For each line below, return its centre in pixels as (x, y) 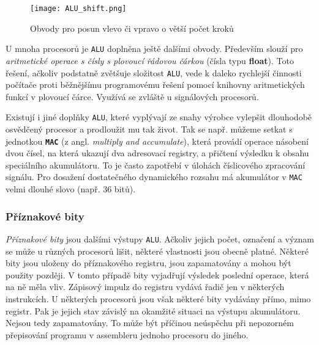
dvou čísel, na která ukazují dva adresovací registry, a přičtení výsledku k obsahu (157, 153)
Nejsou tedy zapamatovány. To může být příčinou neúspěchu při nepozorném (150, 323)
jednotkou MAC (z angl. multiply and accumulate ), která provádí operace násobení (157, 141)
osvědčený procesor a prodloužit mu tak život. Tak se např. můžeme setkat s (149, 129)
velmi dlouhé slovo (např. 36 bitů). (71, 189)
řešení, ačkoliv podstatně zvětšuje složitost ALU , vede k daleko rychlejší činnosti (154, 72)
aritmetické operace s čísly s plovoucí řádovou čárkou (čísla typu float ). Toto (150, 60)
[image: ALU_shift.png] (78, 9)
